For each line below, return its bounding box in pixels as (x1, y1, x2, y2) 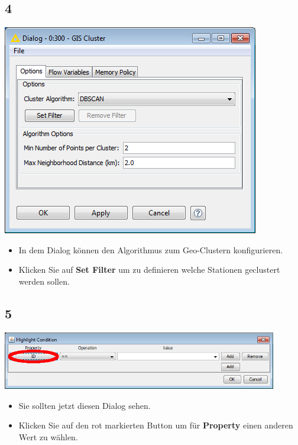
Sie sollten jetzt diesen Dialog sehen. (18, 399, 151, 411)
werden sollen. (18, 275, 70, 287)
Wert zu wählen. (18, 430, 78, 443)
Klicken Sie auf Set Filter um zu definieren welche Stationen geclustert (18, 263, 280, 276)
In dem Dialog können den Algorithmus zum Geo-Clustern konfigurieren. (18, 243, 283, 256)
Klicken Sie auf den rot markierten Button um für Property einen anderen (18, 419, 293, 431)
